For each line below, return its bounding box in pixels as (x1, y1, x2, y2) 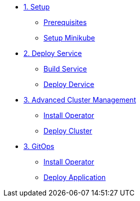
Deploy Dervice (43, 80, 94, 88)
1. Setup (23, 2, 50, 11)
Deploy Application (43, 173, 106, 181)
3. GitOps (23, 142, 54, 150)
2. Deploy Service (23, 49, 82, 57)
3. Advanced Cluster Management (23, 95, 136, 104)
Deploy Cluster (43, 126, 92, 135)
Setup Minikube (43, 33, 95, 42)
